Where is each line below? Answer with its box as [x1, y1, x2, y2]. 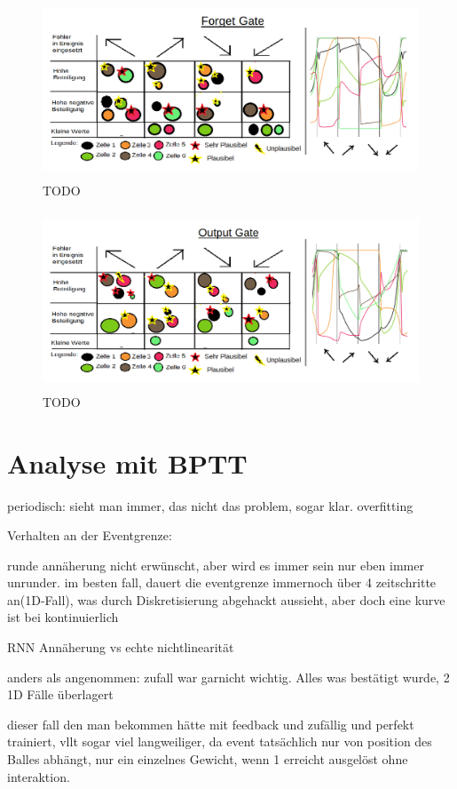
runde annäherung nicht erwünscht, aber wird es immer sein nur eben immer [7, 555, 424, 574]
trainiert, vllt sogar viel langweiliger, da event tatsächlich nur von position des [7, 732, 432, 751]
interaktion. [7, 767, 70, 785]
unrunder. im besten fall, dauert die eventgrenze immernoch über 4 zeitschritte [7, 573, 437, 592]
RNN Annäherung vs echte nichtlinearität [7, 638, 234, 657]
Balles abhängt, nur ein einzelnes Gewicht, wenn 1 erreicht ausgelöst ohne [7, 750, 408, 769]
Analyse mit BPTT [7, 444, 248, 481]
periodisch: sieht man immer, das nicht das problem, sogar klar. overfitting [7, 496, 414, 514]
